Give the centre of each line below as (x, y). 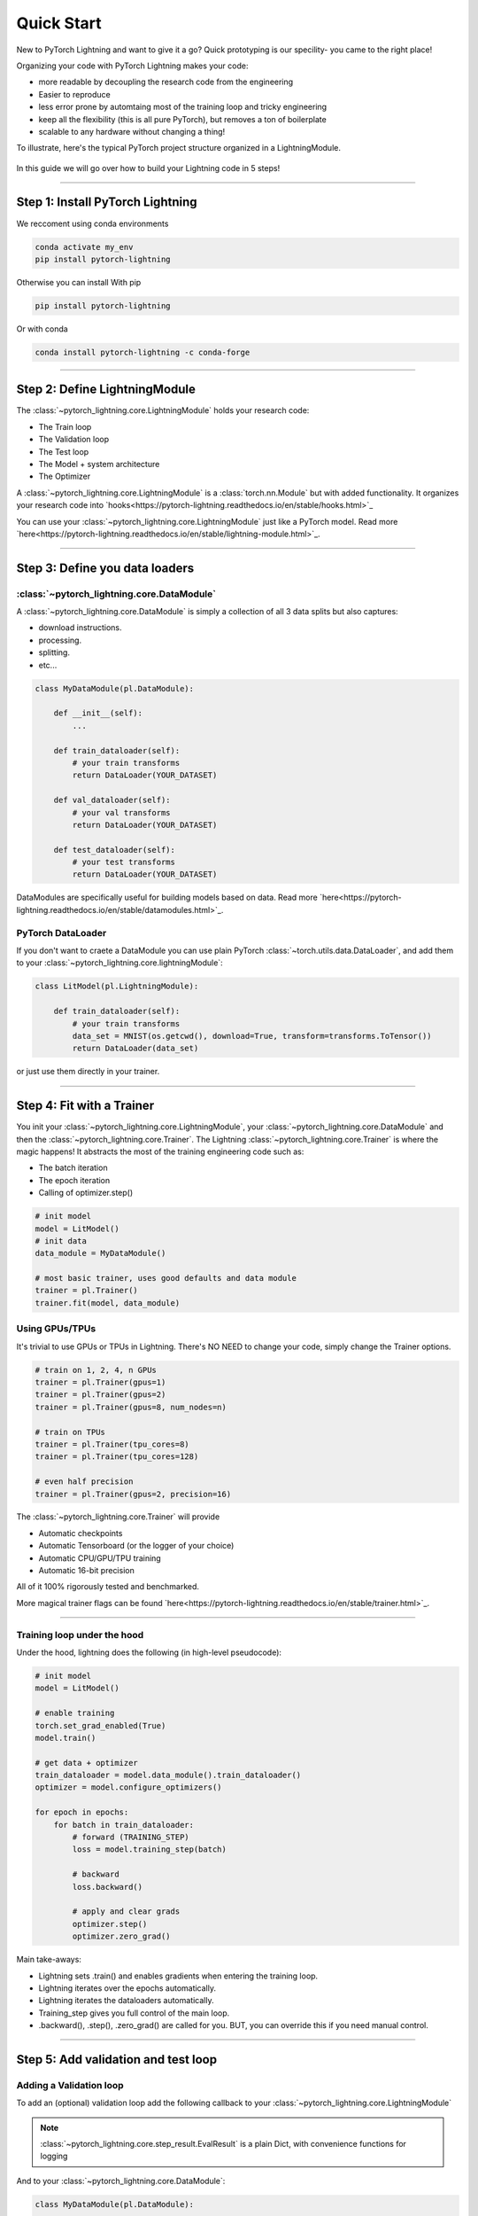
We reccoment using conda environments (93, 223)
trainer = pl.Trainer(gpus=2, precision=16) (133, 1494)
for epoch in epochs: (82, 1812)
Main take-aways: (49, 1960)
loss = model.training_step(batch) (150, 1849)
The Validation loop (74, 440)
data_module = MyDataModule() (100, 1253)
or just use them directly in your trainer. (88, 1072)
